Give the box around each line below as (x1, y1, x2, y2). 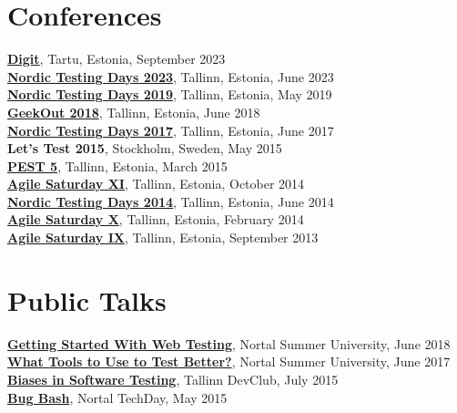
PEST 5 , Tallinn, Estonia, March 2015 (7, 156, 228, 175)
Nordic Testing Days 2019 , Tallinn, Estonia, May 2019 (7, 85, 332, 104)
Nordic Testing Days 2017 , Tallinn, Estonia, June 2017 (7, 120, 334, 139)
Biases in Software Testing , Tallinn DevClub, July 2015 (7, 369, 339, 388)
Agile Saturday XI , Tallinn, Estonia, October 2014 (7, 174, 305, 193)
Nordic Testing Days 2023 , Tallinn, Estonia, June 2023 (7, 67, 334, 86)
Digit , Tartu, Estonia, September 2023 (7, 49, 226, 68)
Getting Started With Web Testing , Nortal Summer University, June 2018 (7, 334, 451, 353)
